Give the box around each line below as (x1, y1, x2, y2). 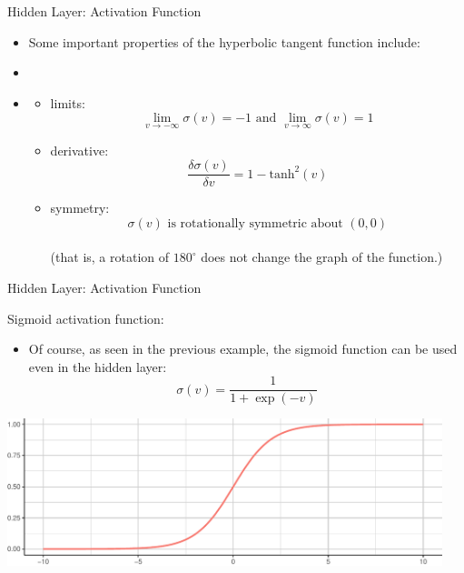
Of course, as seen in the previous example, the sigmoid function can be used (28, 339, 458, 358)
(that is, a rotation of (50, 247, 170, 266)
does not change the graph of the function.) (201, 247, 443, 266)
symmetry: (50, 198, 110, 217)
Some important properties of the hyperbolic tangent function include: (28, 32, 420, 51)
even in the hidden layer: (28, 357, 167, 376)
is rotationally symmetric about (167, 216, 343, 230)
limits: (50, 93, 85, 112)
